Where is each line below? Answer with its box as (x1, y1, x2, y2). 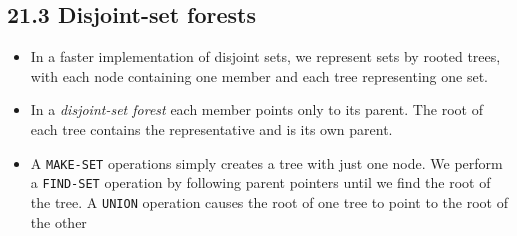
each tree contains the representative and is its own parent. (30, 118, 393, 139)
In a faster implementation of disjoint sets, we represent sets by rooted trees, (30, 46, 501, 67)
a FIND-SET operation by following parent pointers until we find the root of (30, 172, 491, 193)
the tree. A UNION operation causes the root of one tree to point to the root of (30, 191, 508, 212)
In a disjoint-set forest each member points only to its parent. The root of (30, 99, 483, 120)
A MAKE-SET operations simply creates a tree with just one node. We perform (30, 152, 503, 173)
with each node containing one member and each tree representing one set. (30, 65, 489, 86)
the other (30, 211, 87, 232)
